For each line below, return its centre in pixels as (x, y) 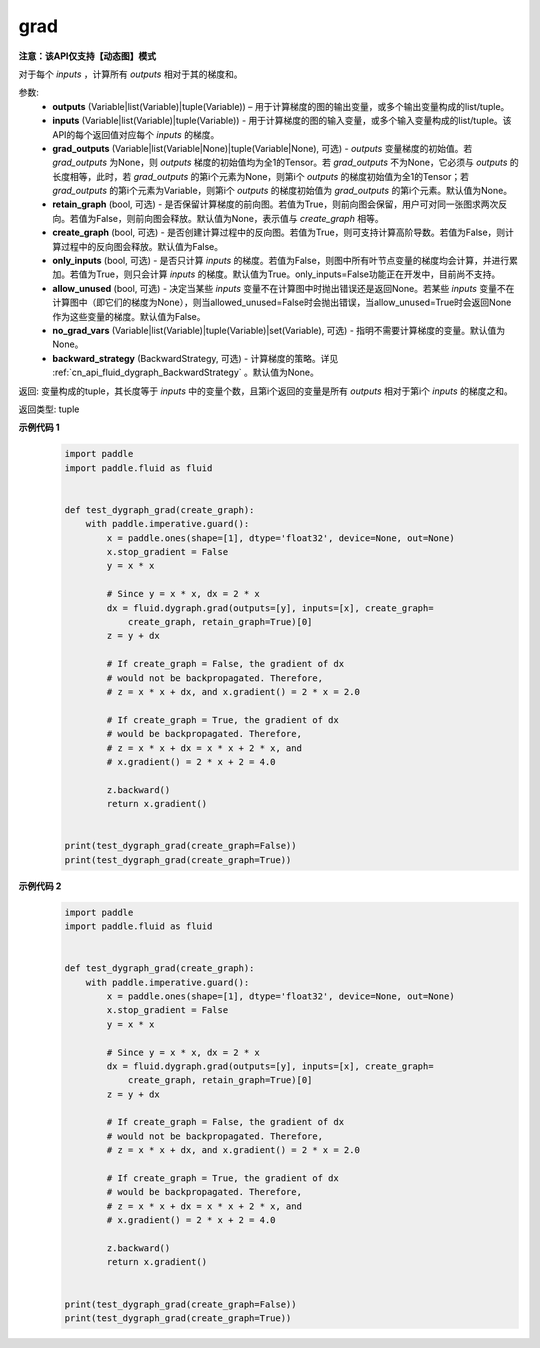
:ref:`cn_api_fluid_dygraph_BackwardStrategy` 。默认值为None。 (185, 372)
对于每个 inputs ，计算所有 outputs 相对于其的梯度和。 (131, 74)
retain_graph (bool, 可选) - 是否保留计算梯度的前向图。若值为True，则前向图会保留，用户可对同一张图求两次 (275, 204)
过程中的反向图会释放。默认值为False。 (142, 246)
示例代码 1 (39, 427)
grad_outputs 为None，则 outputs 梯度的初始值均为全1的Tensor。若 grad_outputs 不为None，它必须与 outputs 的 (285, 162)
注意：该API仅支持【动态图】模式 (87, 56)
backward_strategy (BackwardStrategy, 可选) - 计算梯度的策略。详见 (195, 358)
